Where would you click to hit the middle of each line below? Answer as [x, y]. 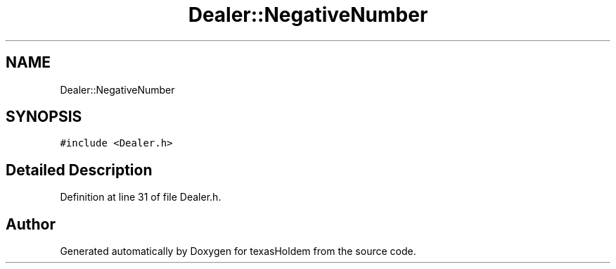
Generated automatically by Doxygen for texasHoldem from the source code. [238, 251]
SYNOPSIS [44, 117]
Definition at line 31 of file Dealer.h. [141, 197]
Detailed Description [79, 170]
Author [31, 224]
